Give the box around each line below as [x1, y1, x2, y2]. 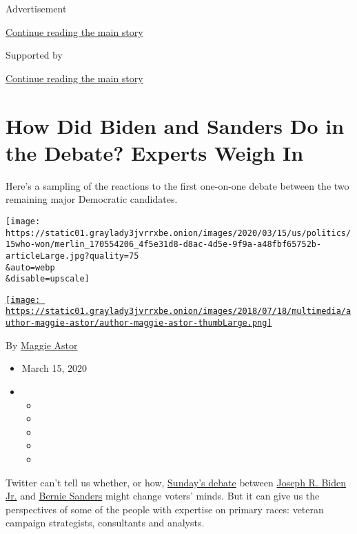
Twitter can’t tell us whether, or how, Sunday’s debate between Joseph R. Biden [6, 475, 347, 489]
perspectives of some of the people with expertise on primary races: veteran [6, 502, 324, 516]
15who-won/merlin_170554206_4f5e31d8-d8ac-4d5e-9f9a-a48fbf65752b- [6, 239, 322, 250]
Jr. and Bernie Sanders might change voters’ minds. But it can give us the [6, 488, 320, 503]
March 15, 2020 [21, 361, 87, 375]
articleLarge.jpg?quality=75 [6, 250, 139, 261]
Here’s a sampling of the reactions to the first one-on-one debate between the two [6, 178, 349, 192]
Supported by [6, 48, 63, 62]
